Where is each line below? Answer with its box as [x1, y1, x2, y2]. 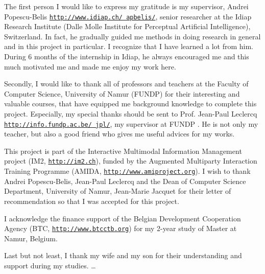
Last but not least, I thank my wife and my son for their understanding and [4, 250, 242, 261]
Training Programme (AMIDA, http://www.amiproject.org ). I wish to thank [4, 166, 251, 176]
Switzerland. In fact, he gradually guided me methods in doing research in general [4, 31, 261, 41]
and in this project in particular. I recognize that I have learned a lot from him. [4, 41, 253, 52]
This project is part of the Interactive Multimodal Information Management [4, 145, 242, 156]
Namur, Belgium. [4, 233, 58, 243]
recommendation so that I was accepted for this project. [4, 195, 179, 206]
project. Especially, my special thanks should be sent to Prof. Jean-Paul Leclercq [4, 108, 257, 119]
